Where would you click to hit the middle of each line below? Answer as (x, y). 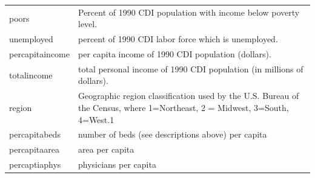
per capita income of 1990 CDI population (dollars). (175, 54)
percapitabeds (35, 134)
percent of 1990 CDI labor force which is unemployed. (178, 39)
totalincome (31, 75)
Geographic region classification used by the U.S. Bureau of (189, 96)
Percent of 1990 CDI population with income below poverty (189, 12)
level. (88, 24)
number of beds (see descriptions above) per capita (173, 134)
